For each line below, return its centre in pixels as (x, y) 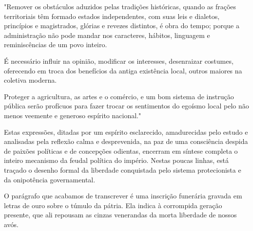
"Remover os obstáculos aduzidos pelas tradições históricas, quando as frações (120, 6)
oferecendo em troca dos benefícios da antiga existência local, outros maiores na (123, 70)
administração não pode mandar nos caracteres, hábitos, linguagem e (107, 35)
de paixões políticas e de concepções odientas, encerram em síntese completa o (121, 151)
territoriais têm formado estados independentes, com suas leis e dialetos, (112, 16)
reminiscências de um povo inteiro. (56, 44)
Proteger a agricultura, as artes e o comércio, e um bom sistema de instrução (119, 96)
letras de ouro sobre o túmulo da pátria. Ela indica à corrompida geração (113, 205)
